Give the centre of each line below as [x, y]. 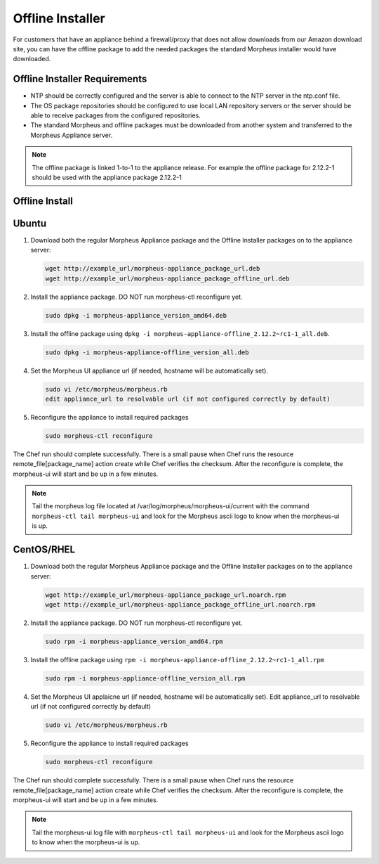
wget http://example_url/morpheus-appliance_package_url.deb [153, 269]
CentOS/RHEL [44, 549]
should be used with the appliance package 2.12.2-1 [107, 177]
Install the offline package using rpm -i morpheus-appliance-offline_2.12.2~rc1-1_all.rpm [177, 659]
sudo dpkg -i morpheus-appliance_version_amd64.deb [136, 315]
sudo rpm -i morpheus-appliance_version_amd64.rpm [134, 641]
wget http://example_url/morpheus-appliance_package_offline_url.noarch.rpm [180, 604]
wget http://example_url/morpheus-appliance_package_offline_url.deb [167, 278]
